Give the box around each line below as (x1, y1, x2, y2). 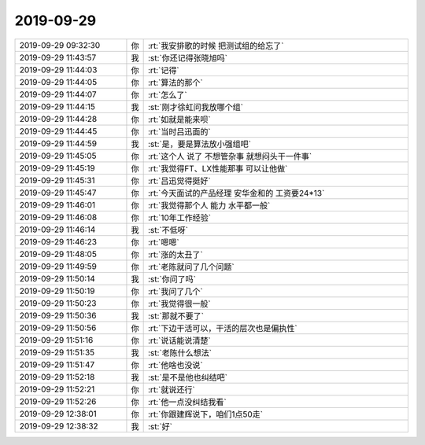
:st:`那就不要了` (148, 311, 205, 322)
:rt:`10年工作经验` (148, 212, 212, 223)
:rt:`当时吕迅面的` (148, 126, 212, 137)
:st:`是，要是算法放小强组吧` (148, 138, 252, 149)
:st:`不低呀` (148, 224, 189, 235)
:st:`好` (148, 421, 173, 432)
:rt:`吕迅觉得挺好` (148, 175, 212, 186)
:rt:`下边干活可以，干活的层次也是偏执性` (148, 322, 298, 333)
